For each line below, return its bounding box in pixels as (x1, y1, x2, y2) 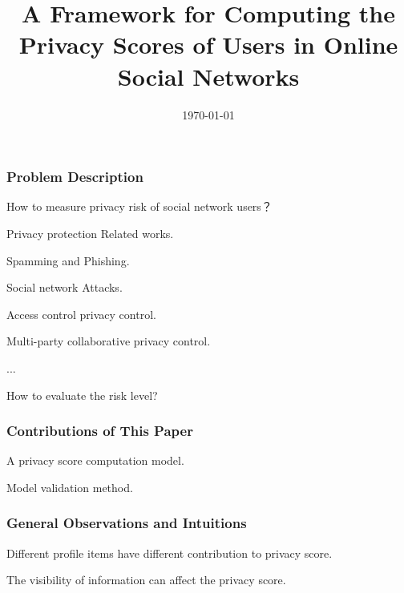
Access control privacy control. (6, 305, 156, 322)
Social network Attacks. (6, 279, 123, 296)
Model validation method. (6, 478, 133, 495)
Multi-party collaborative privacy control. (6, 333, 211, 349)
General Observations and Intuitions (6, 513, 247, 533)
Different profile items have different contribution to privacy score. (6, 544, 333, 561)
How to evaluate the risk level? (6, 386, 158, 403)
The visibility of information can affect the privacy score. (6, 571, 286, 588)
